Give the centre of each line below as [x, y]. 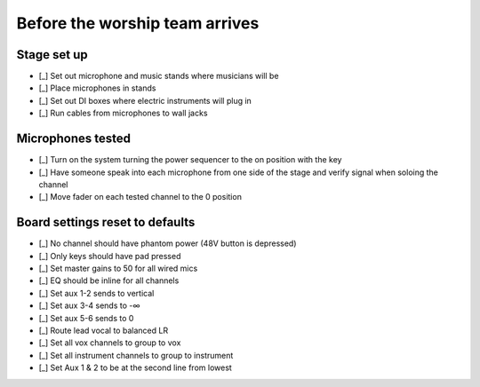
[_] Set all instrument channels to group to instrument [136, 355]
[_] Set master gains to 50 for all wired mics [118, 268]
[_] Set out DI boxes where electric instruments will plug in [145, 100]
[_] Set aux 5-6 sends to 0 [86, 318]
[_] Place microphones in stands [97, 88]
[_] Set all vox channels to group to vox [110, 343]
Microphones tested [74, 139]
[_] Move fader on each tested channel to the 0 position [140, 197]
